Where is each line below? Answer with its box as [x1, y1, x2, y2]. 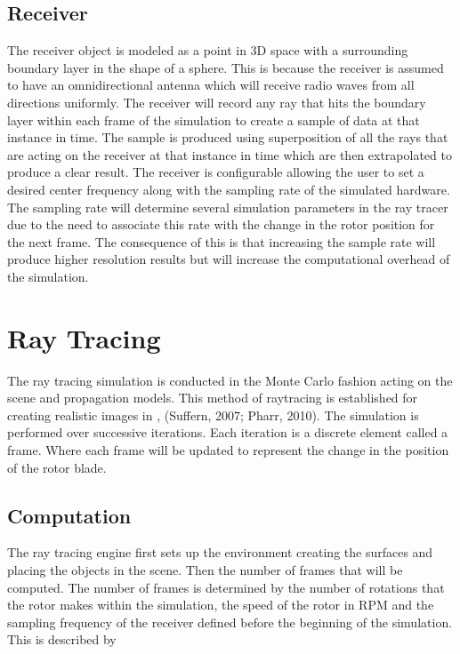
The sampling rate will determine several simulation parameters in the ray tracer [7, 197, 448, 216]
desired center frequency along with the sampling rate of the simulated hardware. [7, 179, 450, 198]
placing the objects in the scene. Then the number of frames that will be [7, 561, 403, 578]
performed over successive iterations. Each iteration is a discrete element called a [7, 423, 448, 442]
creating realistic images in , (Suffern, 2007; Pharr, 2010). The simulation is [7, 405, 419, 424]
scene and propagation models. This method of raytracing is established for [7, 388, 418, 407]
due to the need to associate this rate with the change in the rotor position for [7, 215, 435, 234]
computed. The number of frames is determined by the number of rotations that [7, 578, 445, 596]
